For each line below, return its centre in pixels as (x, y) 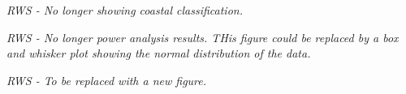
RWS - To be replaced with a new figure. (107, 80)
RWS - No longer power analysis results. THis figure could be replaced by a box (203, 37)
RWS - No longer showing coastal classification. (125, 10)
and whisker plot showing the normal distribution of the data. (159, 53)
